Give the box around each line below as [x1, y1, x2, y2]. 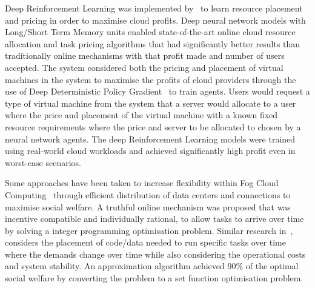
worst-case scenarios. [5, 156, 81, 169]
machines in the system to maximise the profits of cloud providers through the [5, 73, 296, 85]
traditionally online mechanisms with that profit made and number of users [5, 49, 285, 62]
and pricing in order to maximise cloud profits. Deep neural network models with [5, 13, 306, 26]
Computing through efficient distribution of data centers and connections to [5, 188, 291, 201]
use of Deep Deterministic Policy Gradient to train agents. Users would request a [5, 85, 310, 98]
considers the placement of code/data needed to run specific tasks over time [5, 236, 287, 249]
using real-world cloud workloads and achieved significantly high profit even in [5, 144, 296, 157]
